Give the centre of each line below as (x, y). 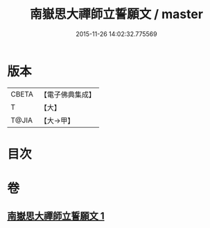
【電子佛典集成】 (68, 95)
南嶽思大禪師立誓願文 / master (116, 14)
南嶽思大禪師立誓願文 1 (56, 216)
